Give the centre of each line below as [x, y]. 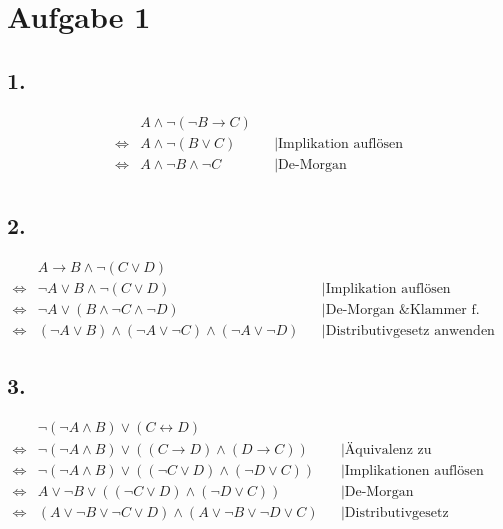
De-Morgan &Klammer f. [402, 309]
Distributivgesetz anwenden [410, 331]
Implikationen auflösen [414, 471]
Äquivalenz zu [388, 450]
